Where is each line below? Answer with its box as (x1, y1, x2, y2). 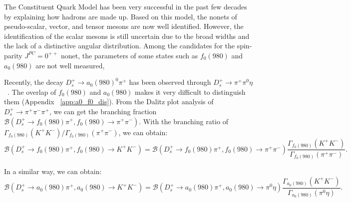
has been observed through (129, 77, 211, 87)
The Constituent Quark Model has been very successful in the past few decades (4, 1, 247, 11)
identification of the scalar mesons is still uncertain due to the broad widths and (4, 30, 250, 41)
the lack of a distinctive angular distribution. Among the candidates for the (4, 40, 235, 51)
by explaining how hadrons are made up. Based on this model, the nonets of (4, 11, 237, 21)
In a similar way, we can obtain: (4, 166, 102, 177)
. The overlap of (7, 86, 56, 97)
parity (4, 50, 22, 60)
